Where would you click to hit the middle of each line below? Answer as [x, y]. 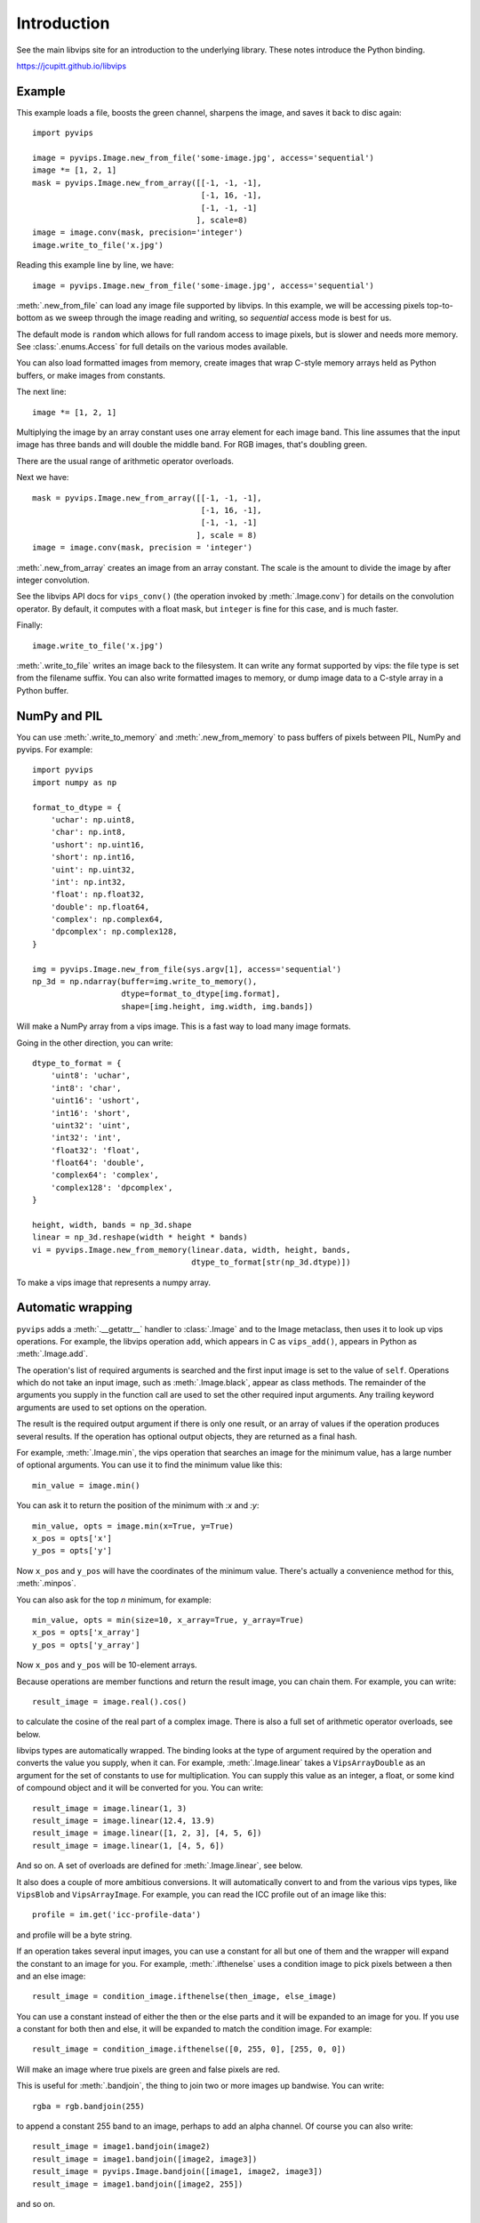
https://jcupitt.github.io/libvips [72, 66]
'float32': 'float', [95, 1150]
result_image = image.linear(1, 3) [110, 1808]
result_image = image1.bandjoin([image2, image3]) [145, 2159]
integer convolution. [53, 580]
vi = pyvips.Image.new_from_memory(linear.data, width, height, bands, [192, 1250]
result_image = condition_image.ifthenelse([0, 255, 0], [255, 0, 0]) [189, 2049]
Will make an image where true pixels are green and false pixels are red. [148, 2069]
